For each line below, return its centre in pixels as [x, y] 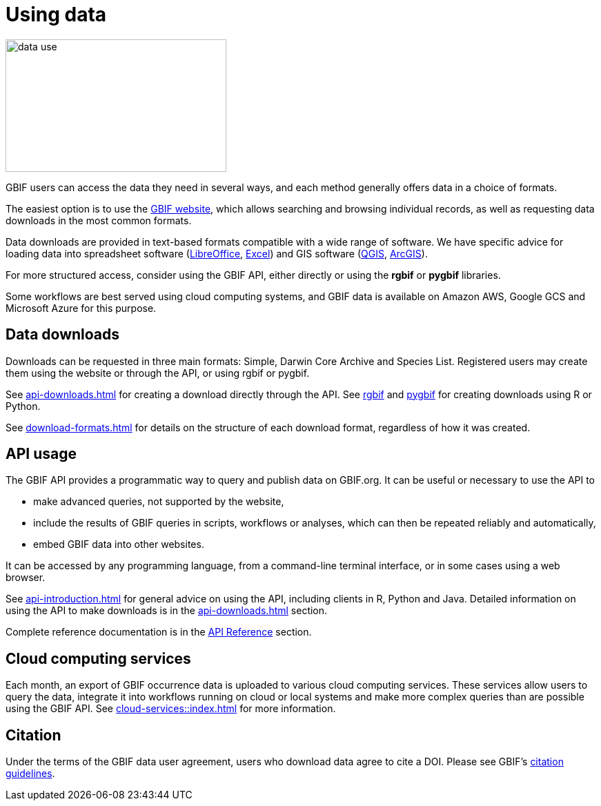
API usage [41, 454]
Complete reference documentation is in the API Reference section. [159, 632]
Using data [56, 14]
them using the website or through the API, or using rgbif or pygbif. [158, 373]
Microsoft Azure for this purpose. [81, 308]
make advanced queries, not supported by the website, [159, 502]
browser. [26, 578]
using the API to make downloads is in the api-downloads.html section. [167, 611]
